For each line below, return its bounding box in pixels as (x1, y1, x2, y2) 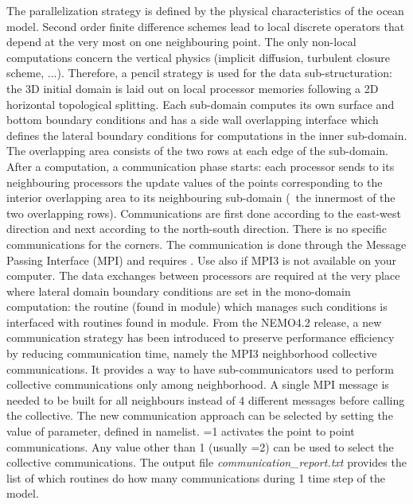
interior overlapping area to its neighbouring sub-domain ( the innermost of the (6, 189, 395, 206)
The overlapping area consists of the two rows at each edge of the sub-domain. (6, 142, 388, 159)
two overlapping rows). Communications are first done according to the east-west (6, 204, 401, 221)
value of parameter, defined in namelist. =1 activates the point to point (6, 423, 355, 440)
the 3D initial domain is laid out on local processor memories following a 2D (6, 79, 379, 96)
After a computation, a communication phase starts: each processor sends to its (6, 157, 395, 174)
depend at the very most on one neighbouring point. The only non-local (6, 33, 357, 50)
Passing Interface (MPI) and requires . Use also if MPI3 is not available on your (6, 251, 397, 268)
